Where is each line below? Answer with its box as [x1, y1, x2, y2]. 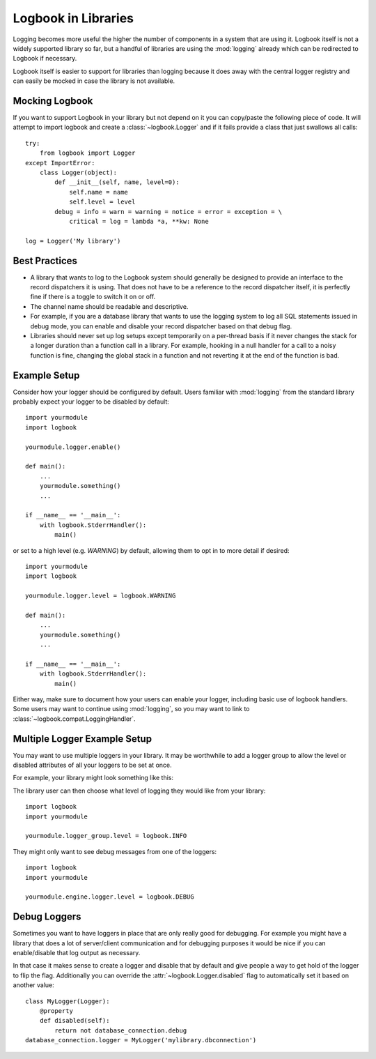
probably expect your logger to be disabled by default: [13, 397, 170, 406]
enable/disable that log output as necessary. [13, 949, 141, 957]
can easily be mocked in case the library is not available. [13, 77, 175, 85]
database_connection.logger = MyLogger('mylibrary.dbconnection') [25, 1036, 257, 1044]
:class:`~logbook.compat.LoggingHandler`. [13, 715, 136, 723]
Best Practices [13, 254, 78, 266]
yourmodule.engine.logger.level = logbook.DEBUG [25, 893, 194, 901]
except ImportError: [25, 159, 95, 167]
